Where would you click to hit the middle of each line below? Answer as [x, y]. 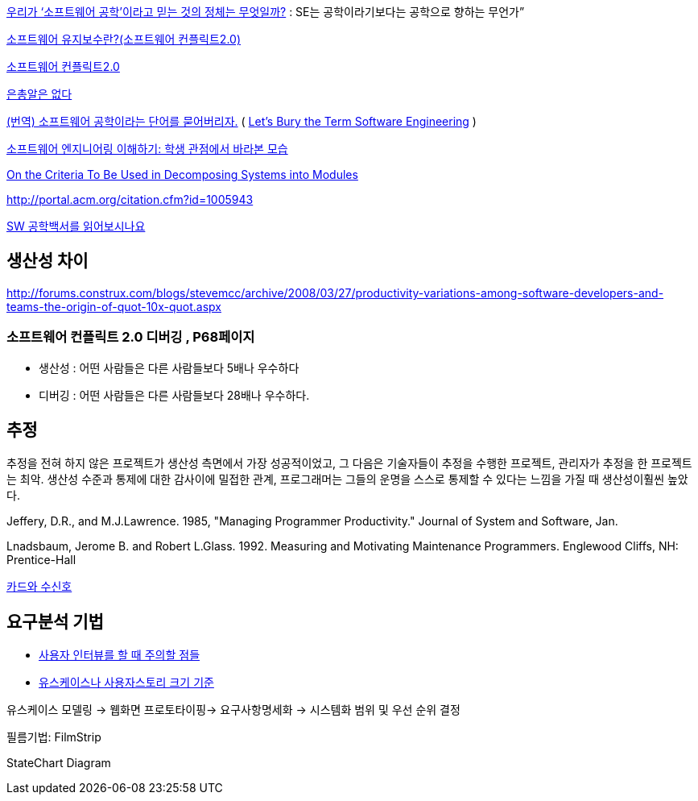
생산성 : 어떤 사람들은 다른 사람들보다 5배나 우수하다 [169, 367]
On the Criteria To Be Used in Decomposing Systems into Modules [182, 174]
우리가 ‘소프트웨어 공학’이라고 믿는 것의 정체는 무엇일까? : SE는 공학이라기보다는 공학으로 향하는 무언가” [266, 12]
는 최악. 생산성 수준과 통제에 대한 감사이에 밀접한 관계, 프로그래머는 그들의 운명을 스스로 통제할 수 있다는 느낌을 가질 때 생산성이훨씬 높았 [347, 479]
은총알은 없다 [39, 94]
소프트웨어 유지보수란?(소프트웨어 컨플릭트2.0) [124, 39]
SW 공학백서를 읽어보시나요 [76, 226]
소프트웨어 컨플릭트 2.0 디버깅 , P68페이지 [131, 337]
